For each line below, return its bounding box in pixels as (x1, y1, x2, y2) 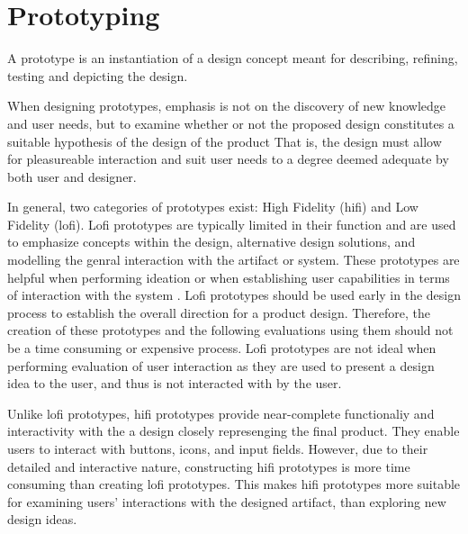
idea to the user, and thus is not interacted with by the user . (7, 374, 342, 393)
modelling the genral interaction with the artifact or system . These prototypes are (7, 250, 460, 269)
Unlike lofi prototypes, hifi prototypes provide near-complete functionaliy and (7, 403, 435, 422)
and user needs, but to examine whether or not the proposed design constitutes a (7, 113, 454, 132)
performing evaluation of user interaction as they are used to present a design (7, 356, 435, 375)
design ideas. (7, 510, 77, 529)
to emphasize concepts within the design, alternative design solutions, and (7, 232, 416, 251)
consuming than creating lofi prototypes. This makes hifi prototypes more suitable (7, 475, 461, 493)
